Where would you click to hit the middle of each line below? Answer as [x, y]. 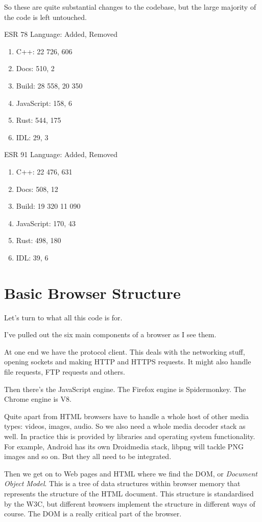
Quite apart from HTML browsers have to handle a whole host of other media [126, 416]
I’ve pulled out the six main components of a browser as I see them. [110, 334]
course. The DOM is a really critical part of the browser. [93, 514]
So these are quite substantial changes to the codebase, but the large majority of [130, 7]
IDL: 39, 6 [32, 257]
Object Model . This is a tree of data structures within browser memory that [122, 483]
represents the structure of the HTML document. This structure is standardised [129, 493]
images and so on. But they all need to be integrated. [88, 456]
